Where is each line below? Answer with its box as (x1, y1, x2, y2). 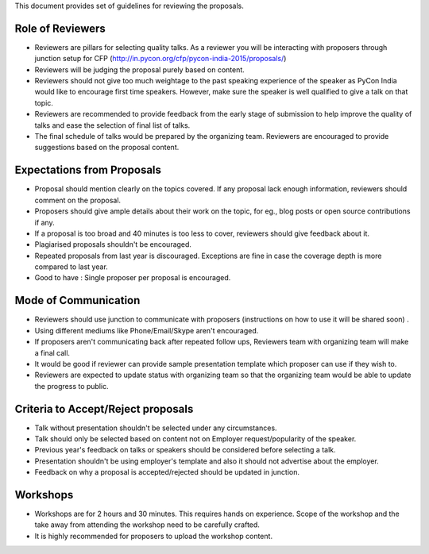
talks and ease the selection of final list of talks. (34, 120, 191, 130)
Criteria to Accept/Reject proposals (14, 402, 194, 416)
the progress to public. (34, 381, 109, 390)
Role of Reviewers (14, 21, 106, 35)
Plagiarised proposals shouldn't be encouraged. (34, 240, 192, 249)
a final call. (34, 348, 71, 357)
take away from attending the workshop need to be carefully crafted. (34, 520, 260, 529)
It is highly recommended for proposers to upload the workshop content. (34, 531, 273, 541)
